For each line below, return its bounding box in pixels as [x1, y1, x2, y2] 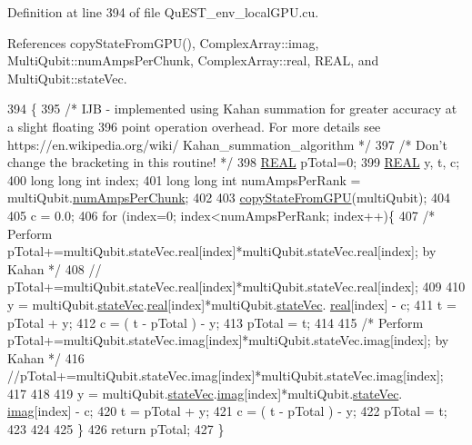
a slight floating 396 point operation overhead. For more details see [7, 116, 381, 135]
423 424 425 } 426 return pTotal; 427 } [7, 420, 225, 439]
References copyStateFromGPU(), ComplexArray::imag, [7, 33, 319, 52]
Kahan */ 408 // [7, 259, 102, 278]
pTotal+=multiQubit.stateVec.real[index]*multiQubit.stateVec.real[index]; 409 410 [7, 277, 466, 296]
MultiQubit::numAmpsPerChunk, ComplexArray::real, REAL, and [7, 51, 379, 70]
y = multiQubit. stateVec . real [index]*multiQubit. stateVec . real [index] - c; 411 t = [7, 294, 457, 313]
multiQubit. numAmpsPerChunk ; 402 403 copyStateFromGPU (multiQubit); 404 [7, 188, 451, 207]
